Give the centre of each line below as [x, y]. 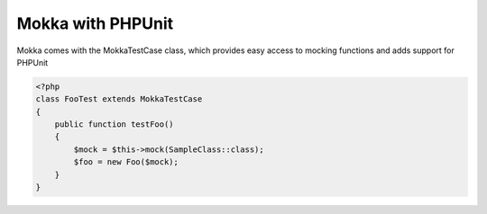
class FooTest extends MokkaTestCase [119, 99]
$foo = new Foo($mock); [126, 162]
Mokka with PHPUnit [95, 23]
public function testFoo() [115, 125]
